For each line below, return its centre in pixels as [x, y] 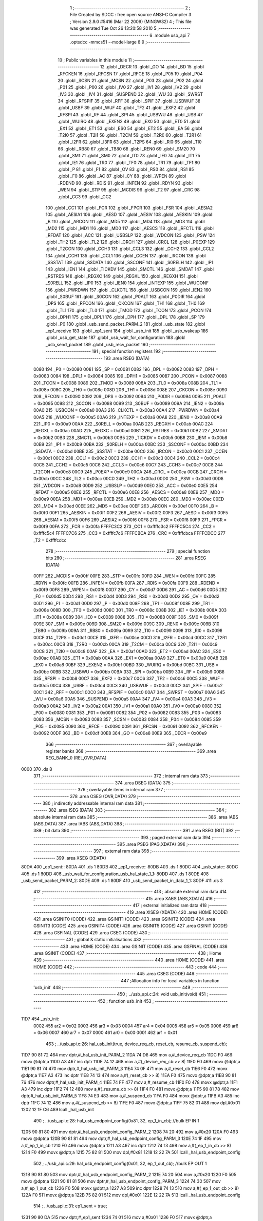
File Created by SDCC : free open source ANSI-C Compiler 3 [131, 15]
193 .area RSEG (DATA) [127, 358]
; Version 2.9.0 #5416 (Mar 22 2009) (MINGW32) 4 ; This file [131, 21]
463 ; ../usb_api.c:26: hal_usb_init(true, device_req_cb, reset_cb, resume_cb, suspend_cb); [136, 1044]
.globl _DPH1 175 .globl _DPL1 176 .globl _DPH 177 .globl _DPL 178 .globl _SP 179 [125, 317]
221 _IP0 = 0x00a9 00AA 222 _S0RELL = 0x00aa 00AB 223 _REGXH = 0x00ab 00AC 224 [123, 424]
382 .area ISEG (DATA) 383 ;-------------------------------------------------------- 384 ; [138, 810]
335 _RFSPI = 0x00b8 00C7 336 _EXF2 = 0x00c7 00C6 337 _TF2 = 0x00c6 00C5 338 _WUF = [129, 678]
